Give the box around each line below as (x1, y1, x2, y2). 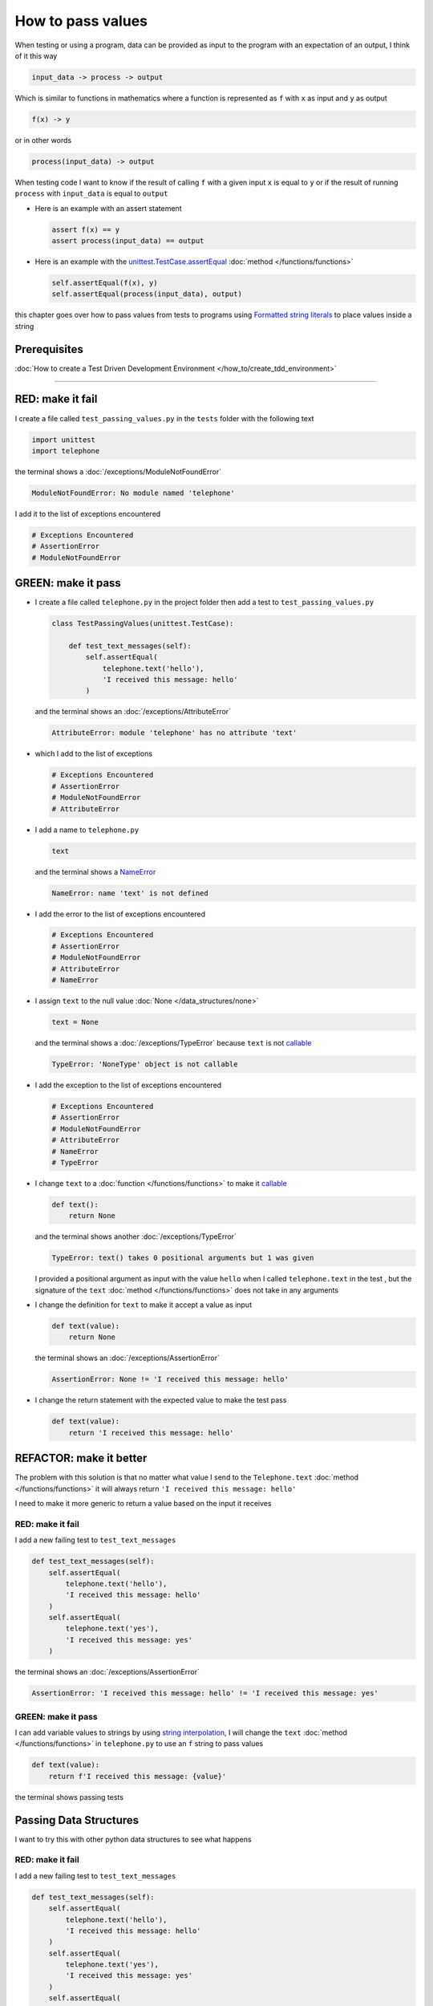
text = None (51, 1017, 99, 1027)
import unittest (31, 435, 96, 445)
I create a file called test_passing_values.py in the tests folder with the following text (14, 413, 314, 423)
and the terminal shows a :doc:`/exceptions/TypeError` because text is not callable (34, 1038, 312, 1047)
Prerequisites (14, 342, 83, 356)
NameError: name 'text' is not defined (51, 888, 208, 898)
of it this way (14, 51, 58, 60)
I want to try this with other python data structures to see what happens (14, 1834, 252, 1844)
